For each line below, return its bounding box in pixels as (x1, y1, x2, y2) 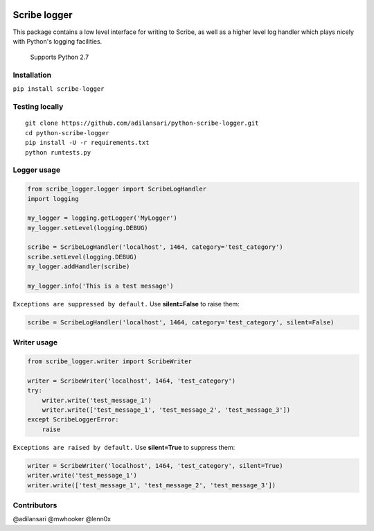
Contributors (12, 500, 57, 510)
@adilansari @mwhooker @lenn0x (12, 515, 111, 523)
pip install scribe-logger (12, 85, 105, 93)
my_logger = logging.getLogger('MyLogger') (27, 214, 178, 222)
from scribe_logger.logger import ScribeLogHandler (27, 185, 207, 193)
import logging (27, 195, 79, 202)
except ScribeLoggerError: (27, 416, 119, 424)
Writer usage (12, 338, 58, 347)
